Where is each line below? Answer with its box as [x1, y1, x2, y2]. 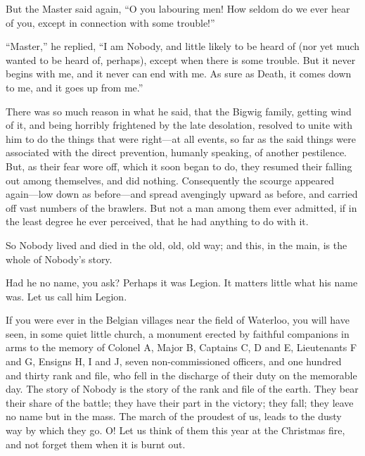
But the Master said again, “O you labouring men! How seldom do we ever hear [6, 1, 350, 15]
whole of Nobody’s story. [6, 251, 113, 266]
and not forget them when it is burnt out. [6, 436, 186, 451]
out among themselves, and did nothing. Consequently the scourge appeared [6, 172, 335, 187]
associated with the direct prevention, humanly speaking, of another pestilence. [6, 145, 347, 160]
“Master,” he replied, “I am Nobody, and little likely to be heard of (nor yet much [6, 39, 360, 53]
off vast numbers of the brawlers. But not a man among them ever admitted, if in [6, 200, 357, 215]
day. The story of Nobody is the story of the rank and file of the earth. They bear [6, 381, 359, 396]
